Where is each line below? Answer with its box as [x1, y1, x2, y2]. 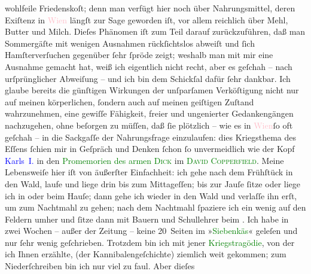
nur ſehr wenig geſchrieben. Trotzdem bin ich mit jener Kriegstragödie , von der [5, 236, 295, 248]
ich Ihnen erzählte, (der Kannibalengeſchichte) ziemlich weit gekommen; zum [5, 248, 286, 260]
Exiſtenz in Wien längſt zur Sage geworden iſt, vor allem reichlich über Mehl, [5, 13, 288, 26]
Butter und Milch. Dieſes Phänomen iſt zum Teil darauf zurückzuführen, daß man [5, 25, 306, 38]
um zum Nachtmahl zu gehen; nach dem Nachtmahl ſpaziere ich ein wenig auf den [5, 201, 306, 214]
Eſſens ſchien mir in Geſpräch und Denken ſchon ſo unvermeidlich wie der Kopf [5, 142, 295, 155]
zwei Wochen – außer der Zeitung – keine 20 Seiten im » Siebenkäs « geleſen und [5, 224, 298, 237]
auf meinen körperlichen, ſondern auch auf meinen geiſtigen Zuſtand [5, 95, 254, 108]
